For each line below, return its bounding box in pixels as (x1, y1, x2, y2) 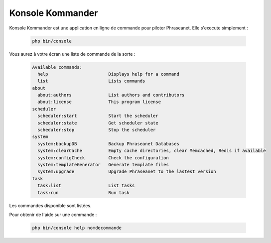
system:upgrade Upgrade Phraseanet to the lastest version (37, 169, 216, 174)
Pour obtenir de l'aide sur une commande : (9, 212, 97, 218)
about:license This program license (37, 99, 161, 105)
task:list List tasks (37, 183, 135, 189)
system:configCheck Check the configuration (37, 155, 169, 160)
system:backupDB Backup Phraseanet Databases (37, 141, 179, 146)
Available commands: (32, 64, 82, 70)
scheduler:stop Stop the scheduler (37, 127, 156, 133)
